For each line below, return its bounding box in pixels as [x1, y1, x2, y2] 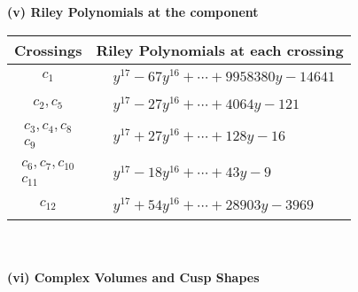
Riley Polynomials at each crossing [96, 39, 344, 60]
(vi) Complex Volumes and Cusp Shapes [7, 268, 260, 287]
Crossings [14, 39, 82, 60]
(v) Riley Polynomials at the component [7, 3, 259, 20]
